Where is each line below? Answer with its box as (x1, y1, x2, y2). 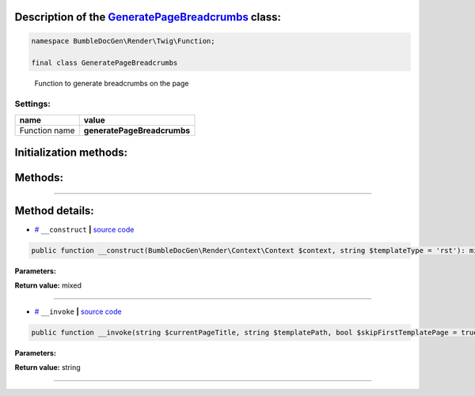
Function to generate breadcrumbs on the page (34, 79, 189, 89)
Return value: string (14, 363, 81, 372)
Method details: (14, 204, 94, 217)
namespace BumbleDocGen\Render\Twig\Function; (31, 36, 215, 45)
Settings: (14, 99, 51, 110)
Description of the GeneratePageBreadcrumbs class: (14, 10, 281, 24)
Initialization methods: (14, 145, 128, 159)
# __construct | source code (34, 225, 135, 235)
